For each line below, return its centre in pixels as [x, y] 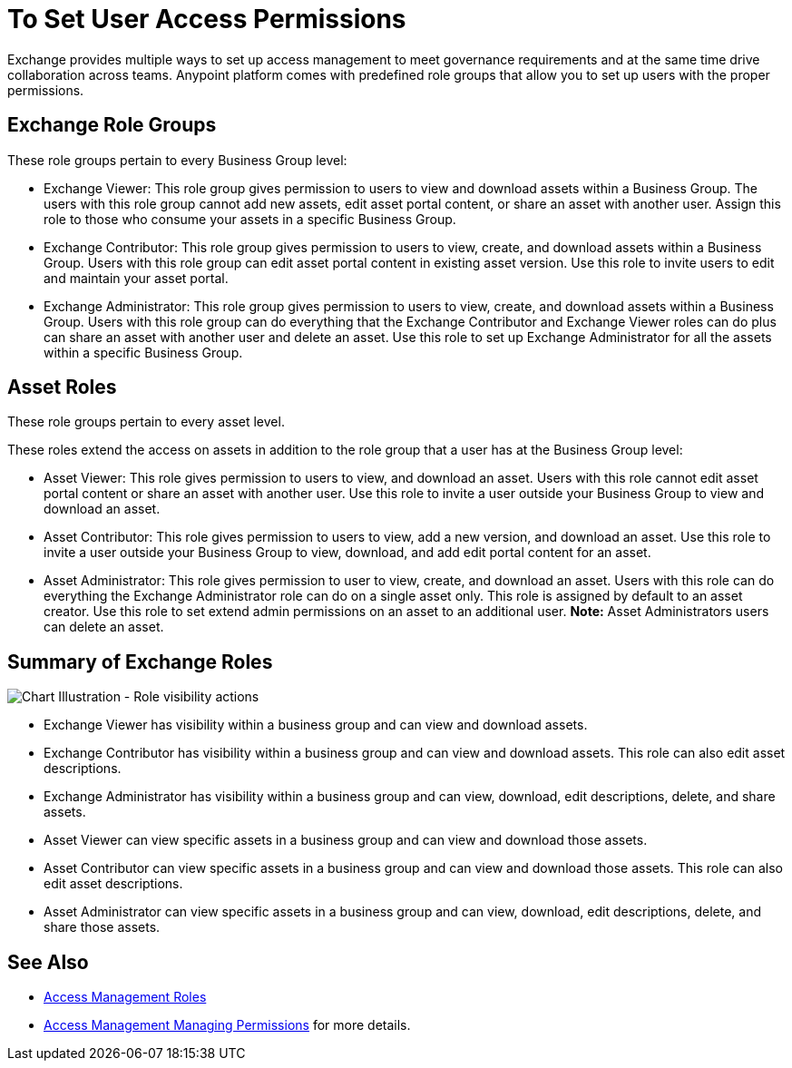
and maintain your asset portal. [136, 278]
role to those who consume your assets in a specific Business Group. [250, 219]
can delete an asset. [104, 627]
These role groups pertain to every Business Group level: [177, 160]
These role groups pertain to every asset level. [146, 422]
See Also [48, 962]
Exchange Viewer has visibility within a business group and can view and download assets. [316, 725]
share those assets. [102, 927]
